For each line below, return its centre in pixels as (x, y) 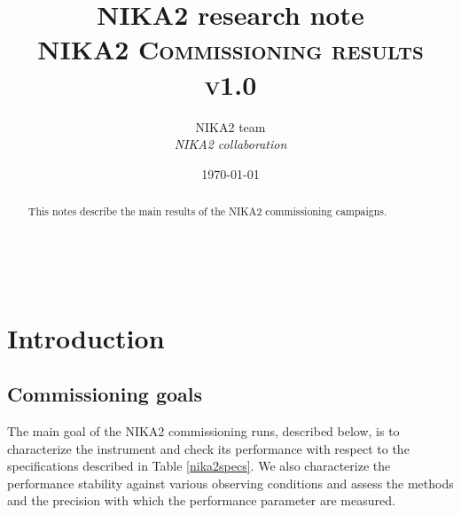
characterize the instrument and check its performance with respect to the (208, 448)
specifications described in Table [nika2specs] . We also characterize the (199, 466)
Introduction (86, 337)
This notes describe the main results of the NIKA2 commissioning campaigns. (207, 211)
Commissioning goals (105, 394)
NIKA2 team (230, 126)
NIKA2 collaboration (230, 144)
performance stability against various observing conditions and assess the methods (230, 483)
